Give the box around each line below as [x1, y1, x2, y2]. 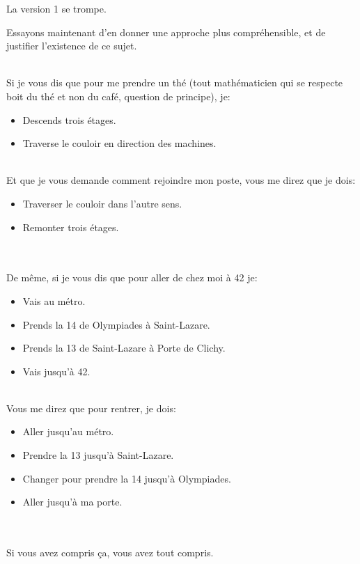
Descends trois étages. [22, 112, 116, 127]
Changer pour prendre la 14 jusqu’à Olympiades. [22, 471, 231, 485]
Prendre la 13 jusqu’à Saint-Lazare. [22, 448, 174, 462]
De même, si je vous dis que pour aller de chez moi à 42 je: [6, 270, 258, 285]
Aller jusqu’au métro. [22, 424, 114, 439]
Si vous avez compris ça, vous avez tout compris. [6, 545, 214, 560]
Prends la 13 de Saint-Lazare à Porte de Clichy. [22, 340, 226, 355]
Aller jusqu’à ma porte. [22, 494, 123, 509]
